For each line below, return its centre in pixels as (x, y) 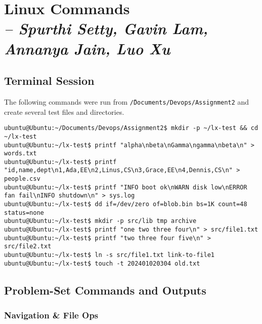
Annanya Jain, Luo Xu (87, 48)
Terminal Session (49, 80)
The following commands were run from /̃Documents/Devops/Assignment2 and (127, 101)
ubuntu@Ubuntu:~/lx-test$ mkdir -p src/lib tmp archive (100, 221)
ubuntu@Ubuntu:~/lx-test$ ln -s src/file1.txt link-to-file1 (109, 255)
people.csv (22, 179)
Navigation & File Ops (51, 315)
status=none (24, 213)
